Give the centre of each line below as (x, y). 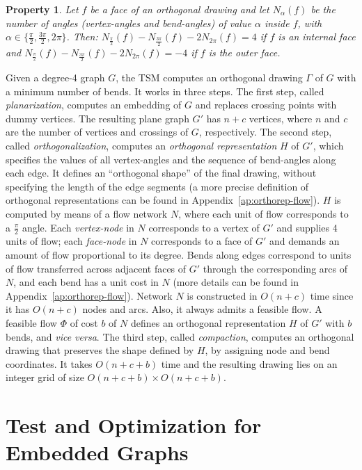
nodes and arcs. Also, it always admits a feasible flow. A (202, 309)
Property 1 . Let (42, 9)
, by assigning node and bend (267, 350)
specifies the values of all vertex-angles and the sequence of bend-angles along (171, 159)
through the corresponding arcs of (275, 268)
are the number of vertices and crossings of (97, 132)
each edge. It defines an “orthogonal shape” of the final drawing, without (161, 173)
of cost (84, 322)
